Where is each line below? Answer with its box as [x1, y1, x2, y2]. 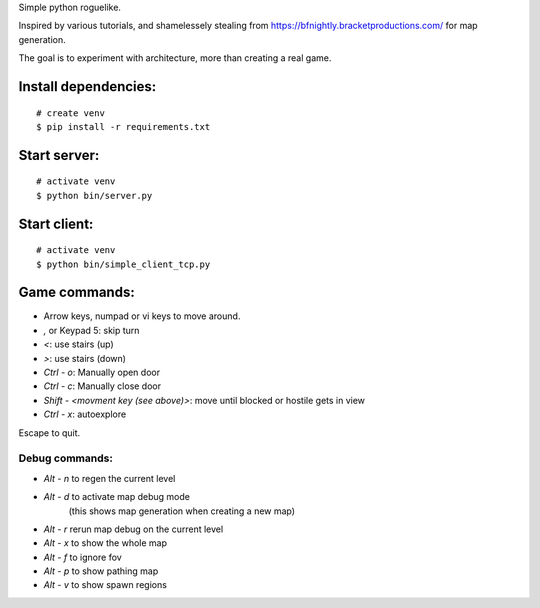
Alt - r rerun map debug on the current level [43, 523, 224, 535]
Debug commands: [18, 451, 114, 465]
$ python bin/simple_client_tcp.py [36, 258, 211, 270]
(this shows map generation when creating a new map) [68, 505, 295, 517]
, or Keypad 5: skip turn [43, 324, 140, 336]
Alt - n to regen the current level [43, 472, 176, 484]
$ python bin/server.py [36, 190, 153, 201]
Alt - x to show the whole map [43, 537, 168, 549]
